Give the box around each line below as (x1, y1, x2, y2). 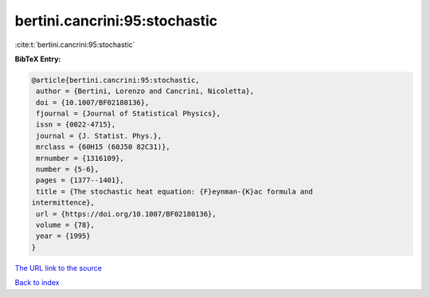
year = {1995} (36, 232, 91, 240)
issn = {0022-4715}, (36, 120, 116, 129)
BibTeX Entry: (14, 54, 61, 64)
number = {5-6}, (36, 165, 100, 174)
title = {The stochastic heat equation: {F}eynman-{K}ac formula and (36, 187, 314, 196)
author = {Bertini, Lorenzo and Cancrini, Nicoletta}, (36, 87, 255, 96)
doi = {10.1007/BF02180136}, (36, 98, 150, 107)
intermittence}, (31, 198, 96, 207)
